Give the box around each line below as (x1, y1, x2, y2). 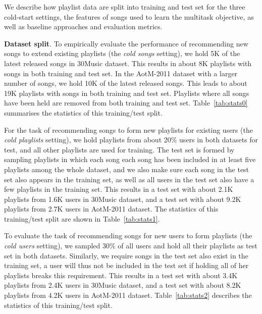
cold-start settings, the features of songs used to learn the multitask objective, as (4, 11, 254, 22)
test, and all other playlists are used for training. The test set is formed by (4, 144, 235, 154)
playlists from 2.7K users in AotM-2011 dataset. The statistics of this (4, 203, 219, 214)
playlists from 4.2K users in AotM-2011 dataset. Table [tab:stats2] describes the (4, 290, 252, 300)
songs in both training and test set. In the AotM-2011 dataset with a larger (4, 68, 238, 78)
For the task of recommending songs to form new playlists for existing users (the (4, 124, 253, 135)
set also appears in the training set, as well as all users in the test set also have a (4, 174, 254, 184)
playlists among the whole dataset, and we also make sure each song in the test (4, 164, 249, 174)
